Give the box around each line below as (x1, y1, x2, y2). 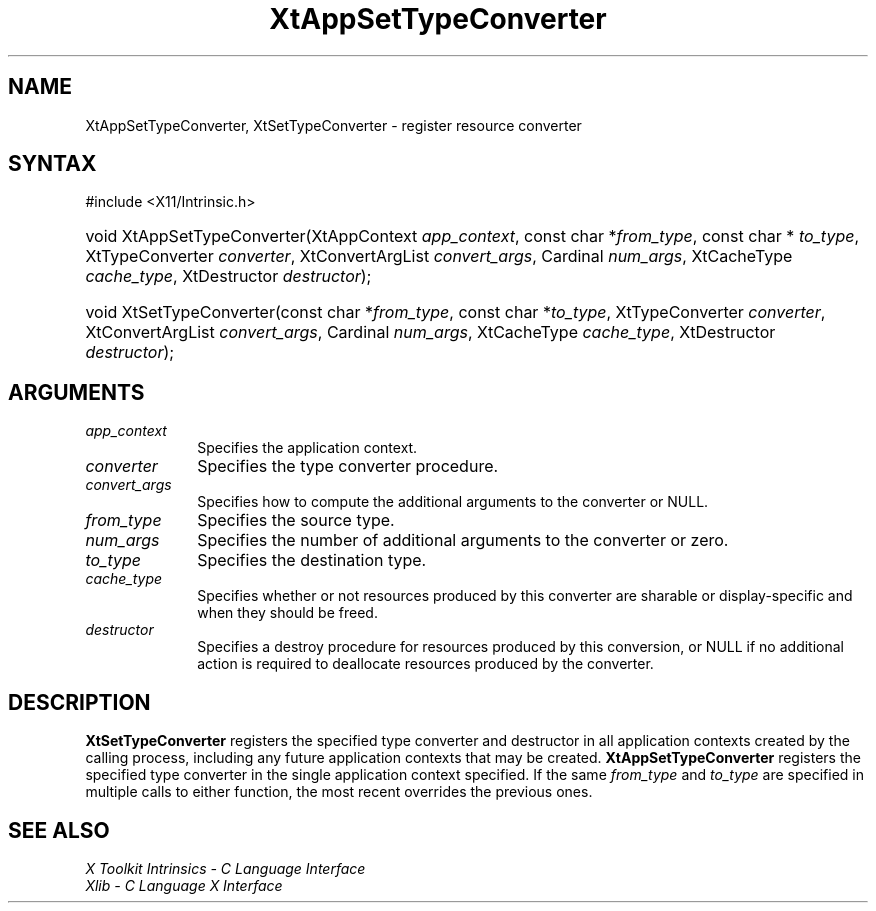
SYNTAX (8, 151, 97, 177)
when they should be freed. (197, 604, 378, 622)
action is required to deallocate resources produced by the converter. (197, 655, 654, 673)
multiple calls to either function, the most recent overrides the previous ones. (85, 783, 593, 801)
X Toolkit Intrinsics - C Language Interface (85, 859, 366, 877)
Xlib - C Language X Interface (85, 876, 283, 894)
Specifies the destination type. (197, 550, 427, 571)
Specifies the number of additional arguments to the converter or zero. (197, 530, 729, 551)
